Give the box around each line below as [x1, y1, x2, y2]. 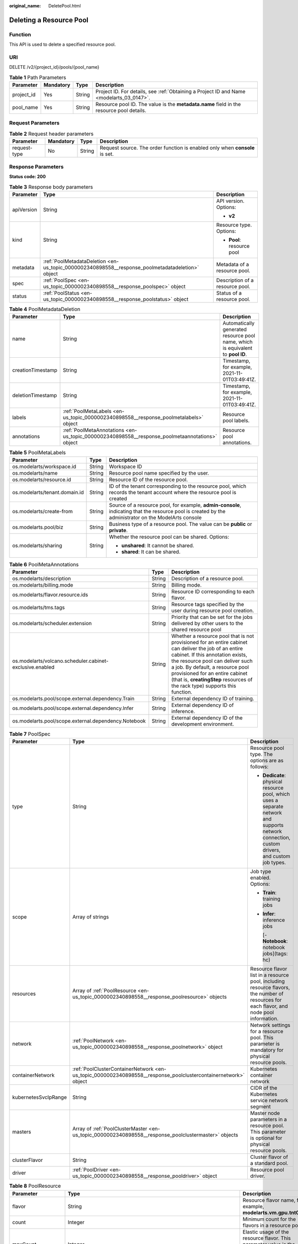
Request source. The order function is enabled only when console [99, 144, 255, 151]
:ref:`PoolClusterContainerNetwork [72, 1065, 154, 1072]
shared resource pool [171, 626, 222, 633]
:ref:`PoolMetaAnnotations [63, 427, 124, 434]
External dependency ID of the [171, 714, 243, 721]
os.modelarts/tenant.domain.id [12, 489, 84, 496]
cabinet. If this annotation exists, [171, 651, 248, 658]
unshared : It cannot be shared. [121, 542, 195, 549]
